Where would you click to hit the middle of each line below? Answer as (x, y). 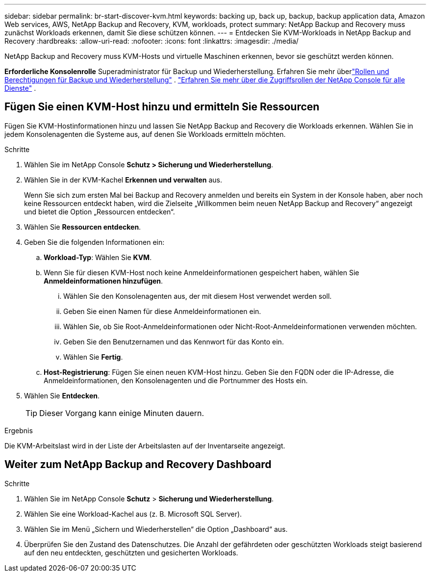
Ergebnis (19, 430)
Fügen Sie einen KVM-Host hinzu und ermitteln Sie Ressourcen (162, 107)
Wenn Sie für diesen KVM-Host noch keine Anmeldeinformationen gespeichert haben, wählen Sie (202, 272)
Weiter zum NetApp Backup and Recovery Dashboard (138, 465)
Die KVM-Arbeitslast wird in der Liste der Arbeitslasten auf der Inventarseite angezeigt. (145, 445)
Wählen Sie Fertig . (93, 357)
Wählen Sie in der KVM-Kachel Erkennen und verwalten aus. (123, 180)
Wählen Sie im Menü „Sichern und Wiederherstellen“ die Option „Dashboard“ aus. (156, 529)
